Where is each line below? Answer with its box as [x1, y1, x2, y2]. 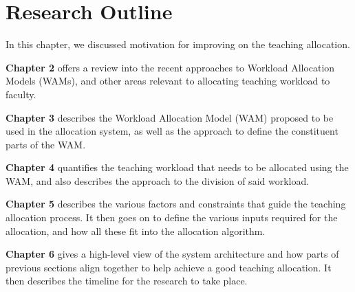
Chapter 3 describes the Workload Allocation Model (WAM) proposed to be [6, 110, 334, 124]
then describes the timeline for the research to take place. [6, 273, 248, 288]
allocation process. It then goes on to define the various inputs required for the [6, 210, 338, 225]
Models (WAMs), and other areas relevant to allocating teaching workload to [6, 74, 330, 88]
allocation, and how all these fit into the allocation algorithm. [6, 223, 266, 238]
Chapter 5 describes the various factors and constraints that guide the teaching [6, 196, 346, 211]
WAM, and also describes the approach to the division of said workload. [6, 173, 310, 188]
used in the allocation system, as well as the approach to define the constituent [6, 124, 338, 138]
